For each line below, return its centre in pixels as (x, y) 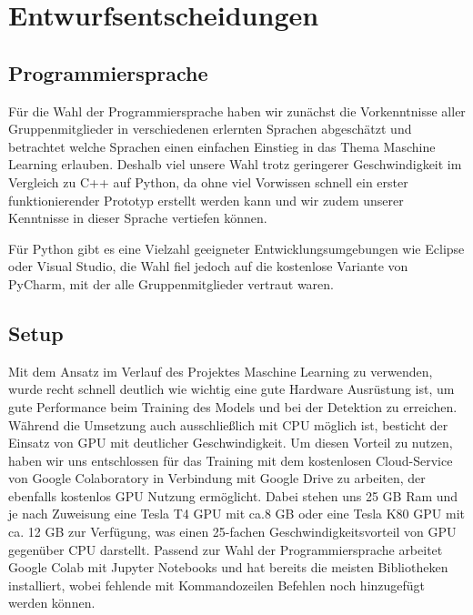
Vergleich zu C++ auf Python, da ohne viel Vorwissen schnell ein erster (208, 181)
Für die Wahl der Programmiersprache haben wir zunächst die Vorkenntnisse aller (237, 111)
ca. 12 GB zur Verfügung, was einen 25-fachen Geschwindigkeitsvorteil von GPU (232, 532)
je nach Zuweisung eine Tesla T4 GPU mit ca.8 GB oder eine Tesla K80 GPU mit (236, 514)
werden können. (52, 603)
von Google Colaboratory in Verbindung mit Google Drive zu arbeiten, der (217, 478)
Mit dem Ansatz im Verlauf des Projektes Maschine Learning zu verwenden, (221, 371)
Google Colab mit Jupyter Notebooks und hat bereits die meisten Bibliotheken (228, 567)
